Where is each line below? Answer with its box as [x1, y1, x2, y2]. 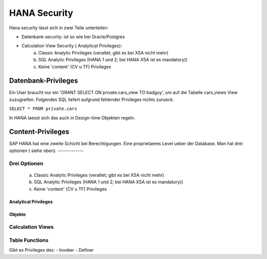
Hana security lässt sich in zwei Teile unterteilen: [9, 25, 109, 31]
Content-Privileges [9, 128, 69, 136]
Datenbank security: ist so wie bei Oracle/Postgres [21, 34, 125, 40]
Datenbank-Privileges [9, 77, 78, 85]
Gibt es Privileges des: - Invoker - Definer [9, 247, 94, 253]
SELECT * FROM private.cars [9, 106, 78, 111]
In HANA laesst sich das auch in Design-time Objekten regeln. [9, 114, 135, 121]
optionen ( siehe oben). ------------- [9, 148, 84, 154]
